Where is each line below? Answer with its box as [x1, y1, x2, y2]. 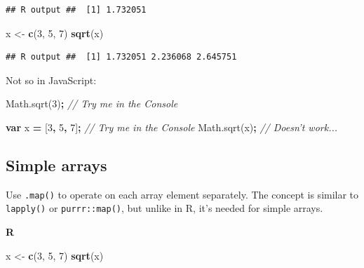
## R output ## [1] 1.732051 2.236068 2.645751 [6, 52, 237, 62]
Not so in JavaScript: [6, 72, 97, 87]
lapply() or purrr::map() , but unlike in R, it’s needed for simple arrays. [6, 201, 323, 215]
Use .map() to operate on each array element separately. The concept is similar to [6, 187, 359, 201]
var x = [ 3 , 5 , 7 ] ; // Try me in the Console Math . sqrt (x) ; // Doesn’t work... [6, 119, 338, 134]
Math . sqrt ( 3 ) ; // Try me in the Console [6, 96, 178, 111]
